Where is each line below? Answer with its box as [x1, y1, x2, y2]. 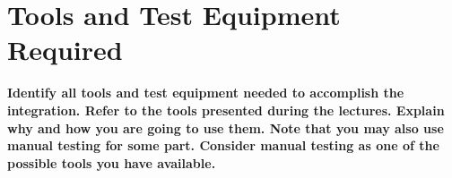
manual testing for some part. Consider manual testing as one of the [7, 136, 439, 155]
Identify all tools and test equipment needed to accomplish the [7, 83, 404, 102]
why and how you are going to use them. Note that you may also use [7, 118, 444, 137]
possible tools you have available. [7, 153, 216, 172]
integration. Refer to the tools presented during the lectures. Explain [7, 100, 445, 119]
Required [7, 31, 123, 68]
